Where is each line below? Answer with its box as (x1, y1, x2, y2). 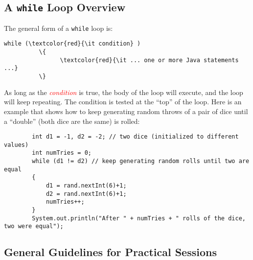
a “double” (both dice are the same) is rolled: (4, 116, 140, 126)
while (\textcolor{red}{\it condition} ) (4, 40, 141, 47)
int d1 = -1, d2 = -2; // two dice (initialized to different (32, 133, 239, 141)
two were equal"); (4, 223, 64, 230)
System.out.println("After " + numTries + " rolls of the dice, (32, 214, 246, 222)
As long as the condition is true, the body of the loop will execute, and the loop (4, 87, 243, 97)
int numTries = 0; (32, 149, 92, 157)
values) (4, 141, 29, 148)
